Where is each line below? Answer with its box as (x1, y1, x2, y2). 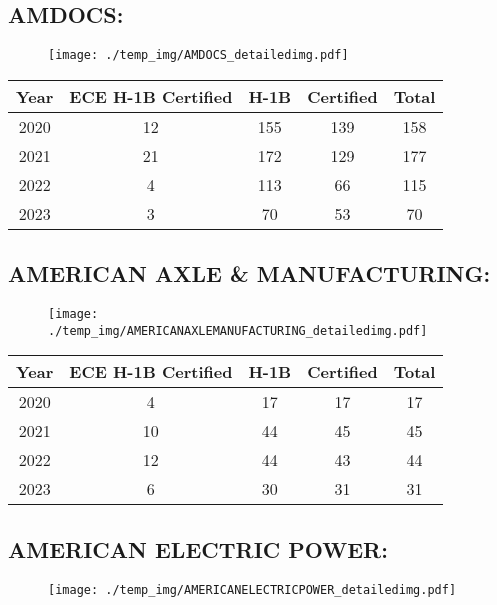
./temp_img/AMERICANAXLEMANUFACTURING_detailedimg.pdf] (48, 323, 428, 338)
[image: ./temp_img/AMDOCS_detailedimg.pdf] (48, 48, 349, 63)
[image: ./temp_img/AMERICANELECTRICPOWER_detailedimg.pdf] (48, 582, 457, 597)
